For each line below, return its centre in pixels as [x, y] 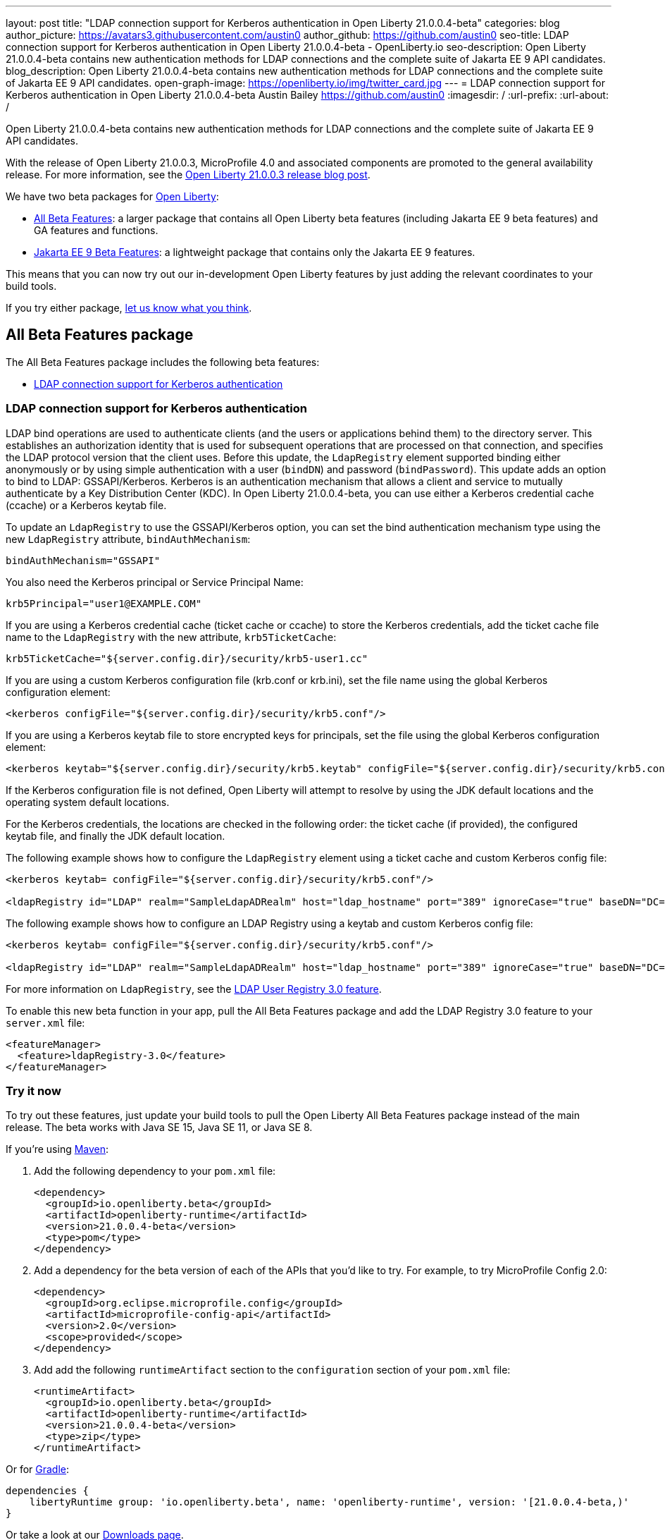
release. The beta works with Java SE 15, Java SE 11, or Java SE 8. [159, 1127]
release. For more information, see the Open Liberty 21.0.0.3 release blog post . [188, 175]
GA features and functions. [96, 230]
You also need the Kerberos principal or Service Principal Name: [155, 582]
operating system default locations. [88, 802]
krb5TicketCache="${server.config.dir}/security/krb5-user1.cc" [187, 658]
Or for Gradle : [38, 1469]
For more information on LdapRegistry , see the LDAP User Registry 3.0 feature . [194, 989]
